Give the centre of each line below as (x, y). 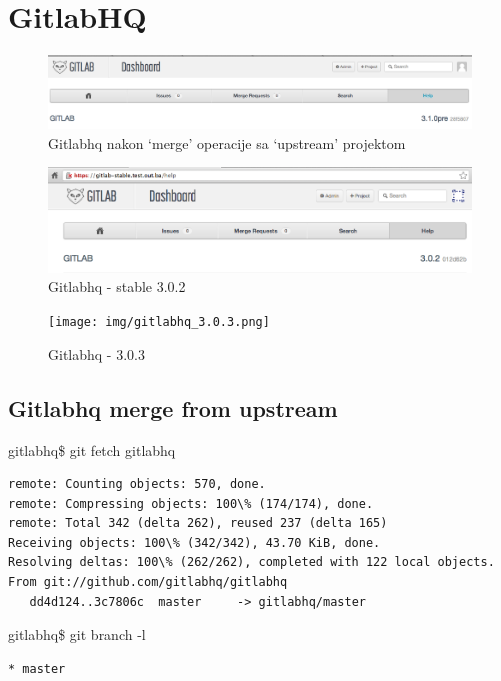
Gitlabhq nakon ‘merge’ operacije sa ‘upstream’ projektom (227, 142)
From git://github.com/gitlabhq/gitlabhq (148, 582)
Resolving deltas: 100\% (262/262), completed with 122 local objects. (251, 562)
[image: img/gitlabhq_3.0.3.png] (159, 322)
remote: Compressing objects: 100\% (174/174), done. (191, 503)
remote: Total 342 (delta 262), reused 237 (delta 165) (198, 523)
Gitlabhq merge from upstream (173, 407)
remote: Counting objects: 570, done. (137, 484)
